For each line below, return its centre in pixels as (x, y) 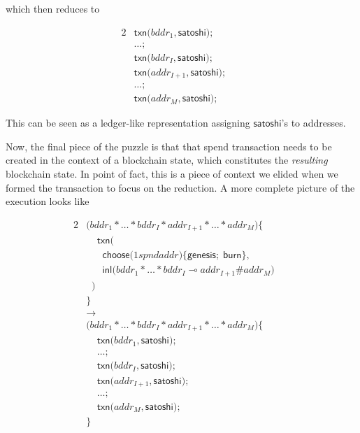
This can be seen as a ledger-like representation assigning (128, 123)
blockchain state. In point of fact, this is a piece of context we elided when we (172, 174)
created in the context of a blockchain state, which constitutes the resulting (167, 160)
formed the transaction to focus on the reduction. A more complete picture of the (180, 187)
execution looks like (48, 201)
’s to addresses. (314, 123)
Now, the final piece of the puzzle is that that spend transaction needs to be (169, 146)
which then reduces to (53, 8)
